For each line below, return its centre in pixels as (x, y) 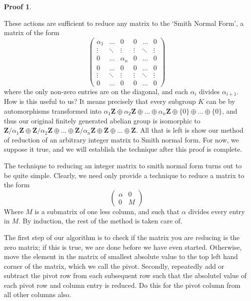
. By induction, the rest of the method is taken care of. (100, 221)
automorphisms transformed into (53, 110)
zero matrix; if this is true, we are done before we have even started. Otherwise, (123, 247)
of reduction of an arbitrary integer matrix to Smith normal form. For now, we (122, 139)
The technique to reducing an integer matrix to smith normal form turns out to (123, 165)
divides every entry (217, 211)
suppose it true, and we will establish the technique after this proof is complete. (123, 149)
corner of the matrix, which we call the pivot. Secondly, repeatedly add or (114, 266)
